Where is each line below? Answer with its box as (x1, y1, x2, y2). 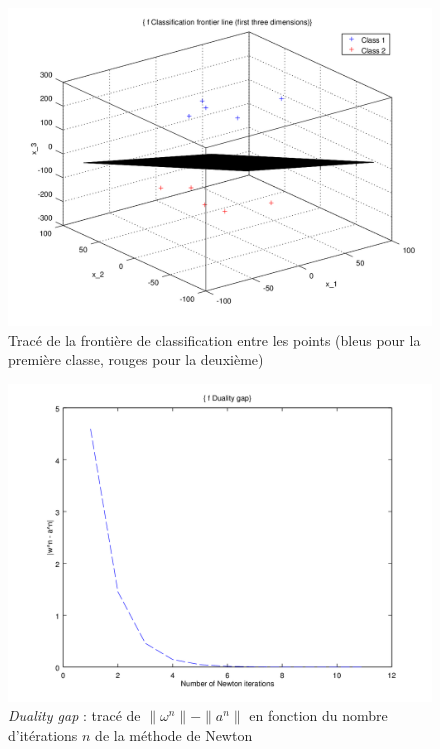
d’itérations (8, 724, 78, 745)
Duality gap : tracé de (8, 705, 141, 726)
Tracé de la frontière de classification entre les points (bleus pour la (8, 329, 421, 350)
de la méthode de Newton (95, 724, 253, 745)
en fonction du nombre (249, 705, 388, 726)
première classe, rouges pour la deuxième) (8, 349, 264, 370)
